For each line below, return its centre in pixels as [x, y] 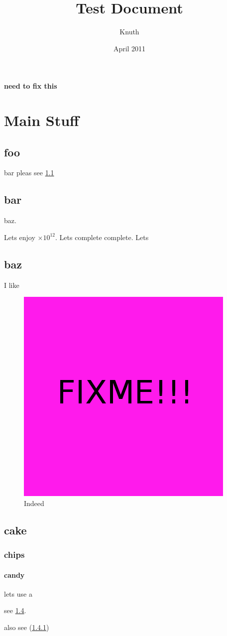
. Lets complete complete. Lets [102, 237]
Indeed [34, 503]
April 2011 [129, 48]
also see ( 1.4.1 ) [27, 627]
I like [12, 285]
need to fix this [31, 86]
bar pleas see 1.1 [29, 173]
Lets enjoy [20, 237]
